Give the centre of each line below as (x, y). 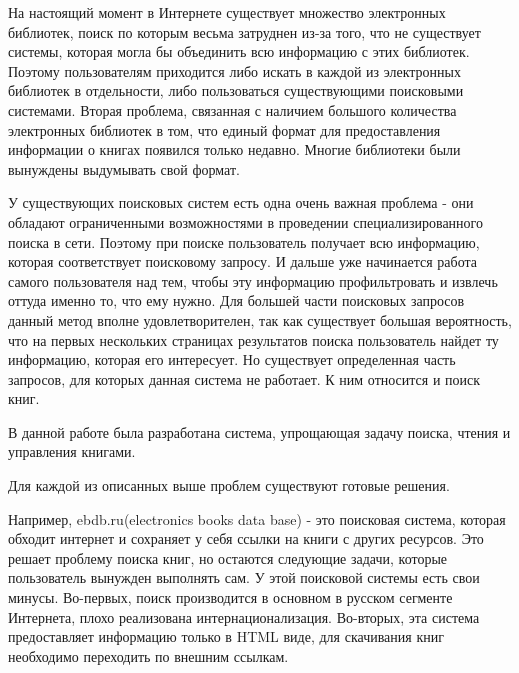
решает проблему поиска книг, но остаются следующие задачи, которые (228, 557)
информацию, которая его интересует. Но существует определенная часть (232, 359)
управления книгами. (72, 451)
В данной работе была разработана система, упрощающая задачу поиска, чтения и (259, 431)
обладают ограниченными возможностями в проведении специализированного (245, 221)
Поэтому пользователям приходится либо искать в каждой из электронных (234, 70)
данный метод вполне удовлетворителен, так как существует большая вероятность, (260, 319)
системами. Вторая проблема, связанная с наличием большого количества (232, 109)
